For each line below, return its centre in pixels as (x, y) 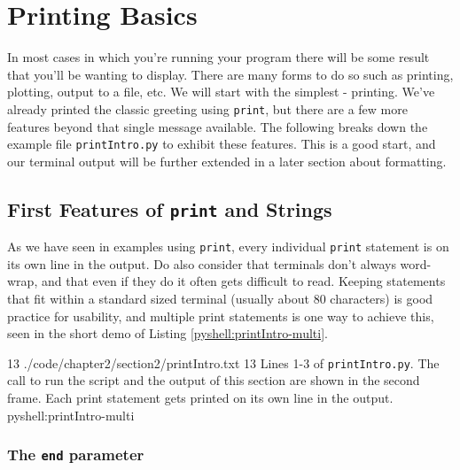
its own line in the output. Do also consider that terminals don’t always (202, 263)
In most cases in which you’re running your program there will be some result (218, 57)
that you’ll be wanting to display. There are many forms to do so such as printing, (230, 74)
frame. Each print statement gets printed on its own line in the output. (200, 398)
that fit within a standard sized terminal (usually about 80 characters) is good (220, 299)
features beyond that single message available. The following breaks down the (218, 126)
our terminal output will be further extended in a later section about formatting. (227, 161)
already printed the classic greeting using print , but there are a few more (207, 108)
